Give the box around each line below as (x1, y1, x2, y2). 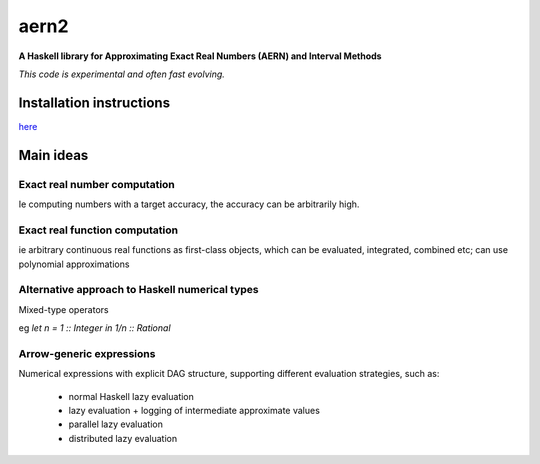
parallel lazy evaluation (68, 418, 164, 430)
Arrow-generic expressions (18, 346, 156, 360)
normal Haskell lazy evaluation (68, 390, 195, 402)
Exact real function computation (18, 223, 179, 237)
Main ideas (18, 146, 89, 164)
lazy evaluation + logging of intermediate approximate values (68, 404, 320, 416)
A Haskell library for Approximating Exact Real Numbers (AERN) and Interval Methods (18, 50, 382, 62)
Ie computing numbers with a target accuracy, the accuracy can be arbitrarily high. (18, 198, 360, 210)
